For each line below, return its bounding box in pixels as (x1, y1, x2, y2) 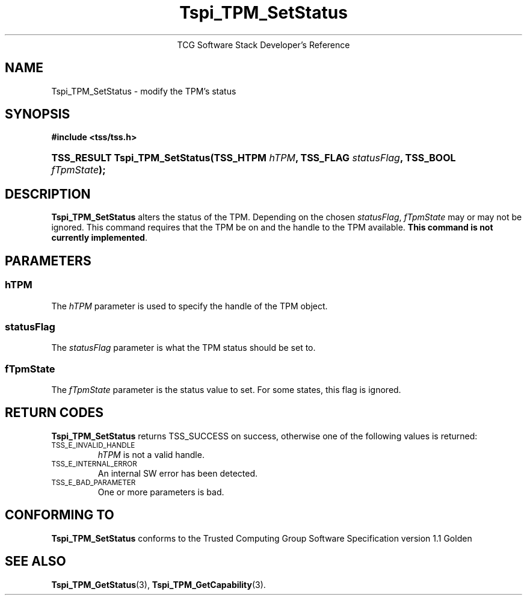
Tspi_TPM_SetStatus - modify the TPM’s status (51, 85, 236, 96)
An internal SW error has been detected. (97, 468, 258, 478)
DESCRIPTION (5, 186, 91, 202)
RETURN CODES (5, 405, 104, 421)
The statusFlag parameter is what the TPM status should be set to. (51, 342, 316, 353)
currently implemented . (51, 232, 147, 243)
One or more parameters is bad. (97, 486, 224, 497)
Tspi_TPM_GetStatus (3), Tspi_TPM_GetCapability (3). (51, 579, 266, 590)
